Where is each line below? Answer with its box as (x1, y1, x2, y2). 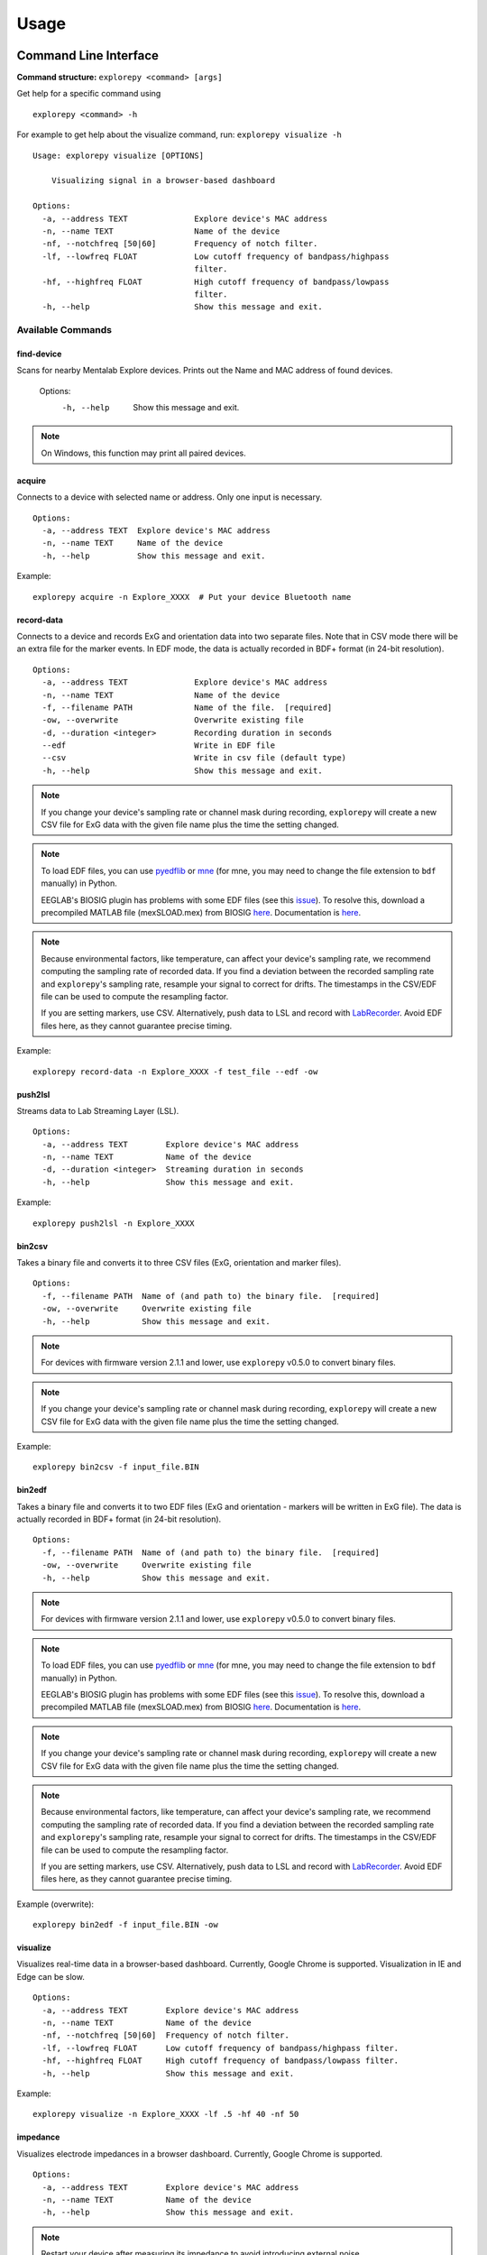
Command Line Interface (16, 48, 160, 63)
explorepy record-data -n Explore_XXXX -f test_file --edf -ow (32, 1066, 318, 1077)
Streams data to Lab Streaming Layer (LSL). (16, 1105, 179, 1116)
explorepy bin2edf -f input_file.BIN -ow (32, 1919, 218, 1930)
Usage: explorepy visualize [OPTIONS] (32, 150, 205, 161)
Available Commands (16, 324, 113, 336)
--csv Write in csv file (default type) (41, 753, 347, 763)
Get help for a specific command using (16, 88, 161, 99)
